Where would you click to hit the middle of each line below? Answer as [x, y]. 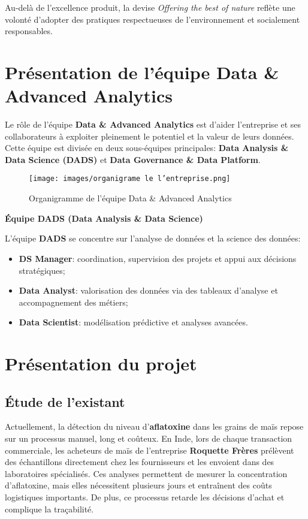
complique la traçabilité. [49, 509]
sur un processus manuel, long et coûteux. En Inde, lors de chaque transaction [149, 438]
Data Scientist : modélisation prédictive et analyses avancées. [133, 322]
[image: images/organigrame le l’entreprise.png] [130, 179]
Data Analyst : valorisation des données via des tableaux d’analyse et [148, 290]
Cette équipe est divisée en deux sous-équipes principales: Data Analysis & [147, 148]
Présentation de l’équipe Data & [142, 72]
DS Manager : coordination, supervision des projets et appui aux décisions [158, 258]
